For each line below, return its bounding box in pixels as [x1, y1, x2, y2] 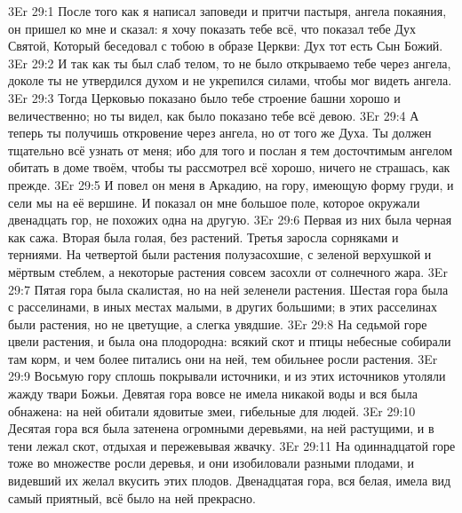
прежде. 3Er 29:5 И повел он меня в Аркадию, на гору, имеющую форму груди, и [8, 175, 454, 193]
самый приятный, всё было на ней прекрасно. [8, 488, 256, 507]
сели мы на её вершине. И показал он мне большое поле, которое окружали [8, 193, 420, 211]
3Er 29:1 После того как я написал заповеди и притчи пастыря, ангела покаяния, [8, 2, 447, 20]
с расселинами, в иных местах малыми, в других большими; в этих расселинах [8, 297, 437, 316]
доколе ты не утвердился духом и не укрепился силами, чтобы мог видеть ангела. [8, 71, 452, 90]
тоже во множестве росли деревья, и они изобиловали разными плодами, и [8, 454, 414, 472]
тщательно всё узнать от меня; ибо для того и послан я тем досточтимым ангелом [8, 140, 453, 159]
